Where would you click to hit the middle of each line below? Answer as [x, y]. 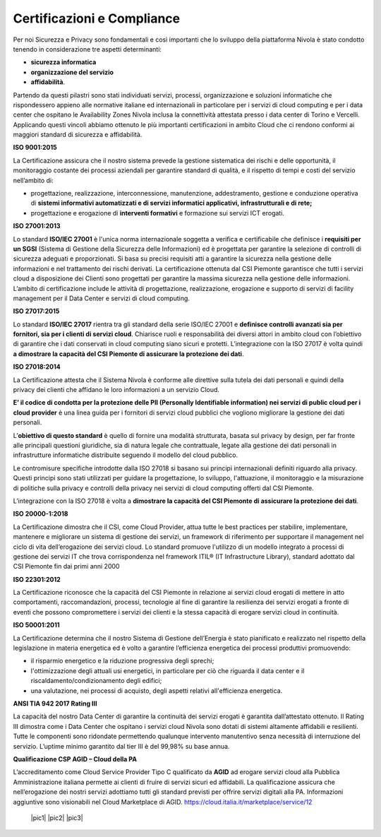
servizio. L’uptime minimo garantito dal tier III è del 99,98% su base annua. [121, 746]
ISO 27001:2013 [37, 226]
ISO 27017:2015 [36, 311]
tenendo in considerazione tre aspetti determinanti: [87, 49]
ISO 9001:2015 [35, 148]
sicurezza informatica [64, 62]
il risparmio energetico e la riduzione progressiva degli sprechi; [122, 661]
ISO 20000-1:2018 [41, 514]
